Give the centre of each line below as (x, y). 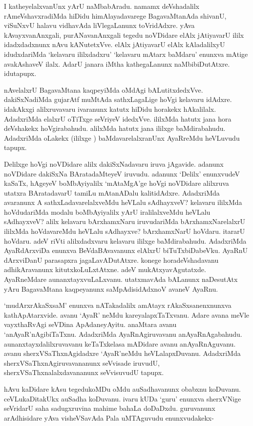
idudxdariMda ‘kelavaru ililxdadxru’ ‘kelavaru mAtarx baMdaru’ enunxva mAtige (126, 54)
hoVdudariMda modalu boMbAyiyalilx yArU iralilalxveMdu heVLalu (107, 212)
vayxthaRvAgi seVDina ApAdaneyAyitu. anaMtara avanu (90, 324)
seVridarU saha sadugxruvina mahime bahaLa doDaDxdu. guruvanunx (110, 408)
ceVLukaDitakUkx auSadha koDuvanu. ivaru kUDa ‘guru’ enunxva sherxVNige (123, 398)
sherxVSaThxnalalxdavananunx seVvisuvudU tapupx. (84, 372)
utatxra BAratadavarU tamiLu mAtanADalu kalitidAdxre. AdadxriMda (112, 192)
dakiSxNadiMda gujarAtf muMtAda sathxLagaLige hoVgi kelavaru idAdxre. (118, 99)
